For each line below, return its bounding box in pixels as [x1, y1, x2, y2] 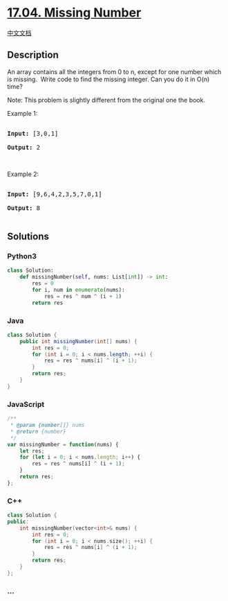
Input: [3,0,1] [7, 130, 59, 137]
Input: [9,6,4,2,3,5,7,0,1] [7, 190, 102, 198]
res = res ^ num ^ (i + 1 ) [44, 293, 122, 299]
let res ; [19, 447, 45, 455]
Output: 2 [7, 143, 40, 151]
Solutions [7, 231, 50, 243]
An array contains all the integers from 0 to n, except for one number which [7, 67, 222, 76]
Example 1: [7, 109, 38, 117]
